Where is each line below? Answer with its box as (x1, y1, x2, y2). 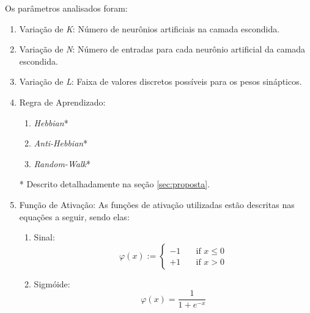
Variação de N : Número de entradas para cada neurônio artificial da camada (19, 43, 306, 56)
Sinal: (34, 231, 55, 243)
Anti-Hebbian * (34, 137, 88, 149)
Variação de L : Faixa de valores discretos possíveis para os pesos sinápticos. (19, 75, 302, 88)
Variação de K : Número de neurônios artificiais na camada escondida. (19, 22, 280, 35)
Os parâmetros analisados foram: (5, 2, 128, 14)
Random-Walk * (34, 157, 90, 170)
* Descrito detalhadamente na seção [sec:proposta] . (19, 178, 210, 190)
